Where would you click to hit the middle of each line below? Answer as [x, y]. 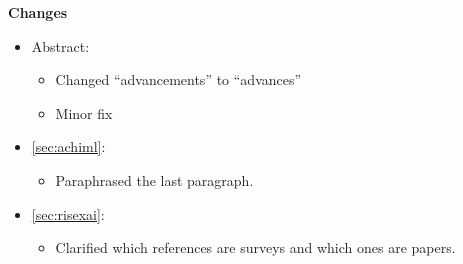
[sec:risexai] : [68, 213]
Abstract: [60, 45]
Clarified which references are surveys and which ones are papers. [255, 247]
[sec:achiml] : [68, 146]
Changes [38, 12]
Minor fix [84, 112]
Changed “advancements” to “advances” [178, 79]
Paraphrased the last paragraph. [154, 179]
